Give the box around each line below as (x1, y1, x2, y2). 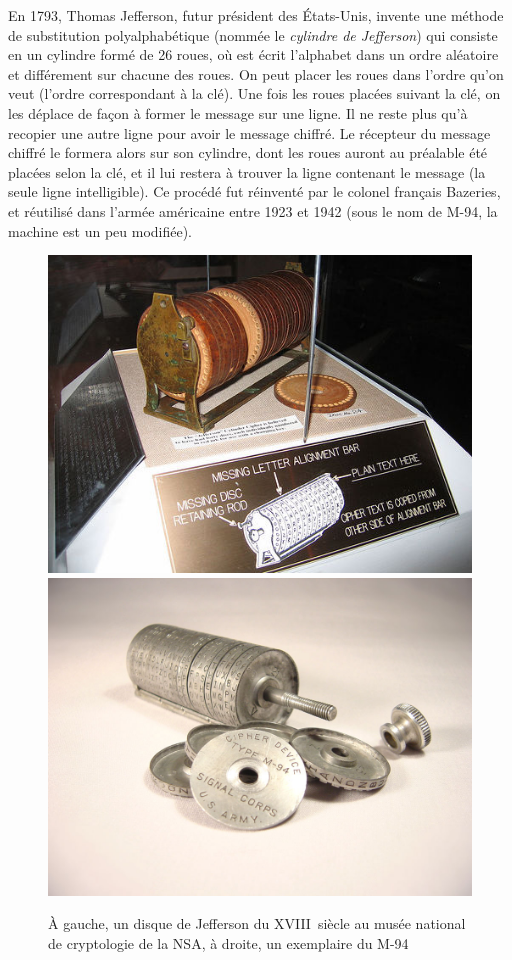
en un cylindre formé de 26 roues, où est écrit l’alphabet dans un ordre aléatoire (8, 44, 499, 65)
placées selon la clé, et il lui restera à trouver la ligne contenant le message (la (8, 161, 486, 182)
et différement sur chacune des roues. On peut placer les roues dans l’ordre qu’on (8, 63, 504, 84)
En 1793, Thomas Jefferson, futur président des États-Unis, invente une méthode (8, 5, 504, 25)
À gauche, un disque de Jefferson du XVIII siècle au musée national (48, 913, 466, 934)
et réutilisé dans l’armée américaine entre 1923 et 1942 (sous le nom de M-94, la (8, 200, 498, 221)
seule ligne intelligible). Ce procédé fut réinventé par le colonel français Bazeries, (8, 181, 501, 202)
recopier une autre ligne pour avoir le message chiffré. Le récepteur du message (8, 122, 491, 143)
